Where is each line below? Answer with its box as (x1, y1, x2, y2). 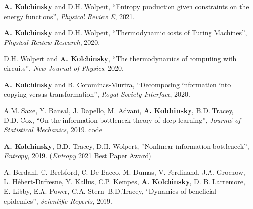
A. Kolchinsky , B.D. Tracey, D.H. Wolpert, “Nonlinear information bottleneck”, (4, 141, 249, 151)
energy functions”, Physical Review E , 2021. (4, 11, 135, 21)
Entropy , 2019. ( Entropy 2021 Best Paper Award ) (4, 150, 151, 161)
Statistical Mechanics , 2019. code (4, 124, 102, 134)
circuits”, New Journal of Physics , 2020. (4, 63, 124, 73)
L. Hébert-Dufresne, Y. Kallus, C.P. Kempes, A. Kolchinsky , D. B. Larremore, (4, 176, 245, 187)
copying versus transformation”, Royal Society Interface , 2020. (4, 89, 190, 99)
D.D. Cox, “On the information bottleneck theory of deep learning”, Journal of (4, 115, 241, 125)
